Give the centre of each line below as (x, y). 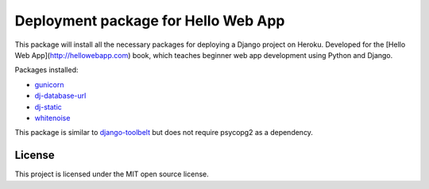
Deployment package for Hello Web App (150, 21)
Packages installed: (46, 70)
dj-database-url (60, 96)
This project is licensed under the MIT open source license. (112, 174)
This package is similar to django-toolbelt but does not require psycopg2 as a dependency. (164, 133)
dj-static (48, 106)
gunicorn (49, 84)
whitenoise (52, 118)
